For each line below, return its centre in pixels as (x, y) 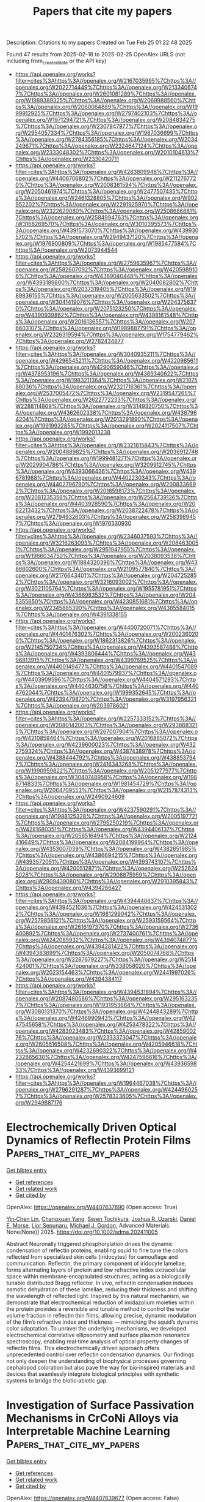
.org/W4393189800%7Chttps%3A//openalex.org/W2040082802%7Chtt (106, 282)
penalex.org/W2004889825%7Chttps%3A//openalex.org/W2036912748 (106, 451)
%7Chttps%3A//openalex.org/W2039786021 (72, 705)
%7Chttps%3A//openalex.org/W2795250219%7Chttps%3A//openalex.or (107, 823)
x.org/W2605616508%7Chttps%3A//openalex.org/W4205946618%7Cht (106, 1044)
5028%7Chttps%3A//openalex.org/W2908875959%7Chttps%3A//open (106, 875)
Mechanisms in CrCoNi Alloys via (92, 1418)
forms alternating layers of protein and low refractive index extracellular (96, 1270)
